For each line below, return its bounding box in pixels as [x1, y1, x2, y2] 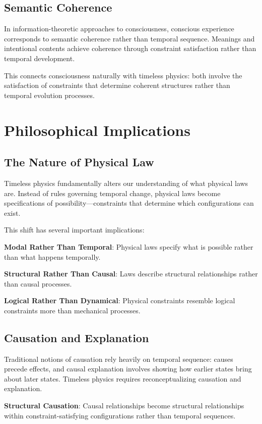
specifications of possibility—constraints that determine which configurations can [4, 198, 254, 208]
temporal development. [4, 53, 75, 63]
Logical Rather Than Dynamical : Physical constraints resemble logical [4, 295, 235, 306]
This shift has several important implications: [4, 224, 145, 235]
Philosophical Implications [4, 119, 190, 140]
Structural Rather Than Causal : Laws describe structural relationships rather [4, 268, 258, 279]
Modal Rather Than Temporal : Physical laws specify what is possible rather [4, 241, 253, 252]
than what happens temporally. [4, 251, 101, 262]
